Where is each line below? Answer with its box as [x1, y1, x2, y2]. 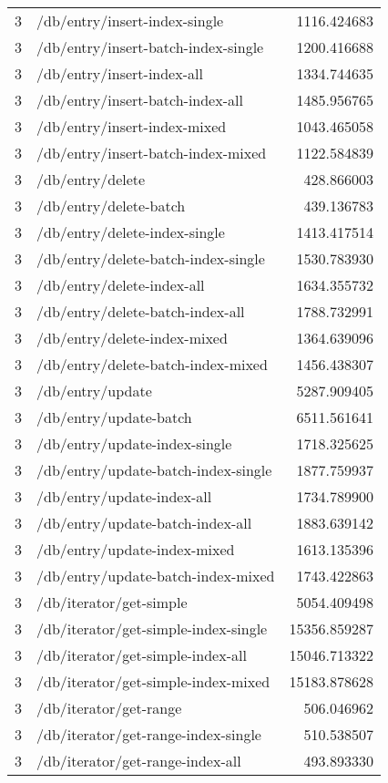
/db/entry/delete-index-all [36, 274, 205, 295]
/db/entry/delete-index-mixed [36, 327, 228, 348]
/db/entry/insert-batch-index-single [36, 36, 264, 57]
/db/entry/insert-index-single [36, 10, 224, 31]
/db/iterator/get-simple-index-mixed [36, 671, 271, 692]
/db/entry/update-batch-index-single [36, 459, 272, 480]
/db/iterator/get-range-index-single [36, 724, 261, 745]
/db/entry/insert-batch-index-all [36, 89, 243, 110]
